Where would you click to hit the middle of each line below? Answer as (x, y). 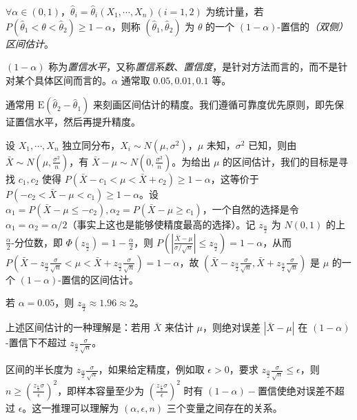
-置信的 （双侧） (313, 26)
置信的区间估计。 (100, 279)
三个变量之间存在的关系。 (224, 407)
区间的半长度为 (39, 369)
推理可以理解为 (85, 407)
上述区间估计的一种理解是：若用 (78, 327)
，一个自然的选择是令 (251, 209)
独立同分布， (91, 144)
